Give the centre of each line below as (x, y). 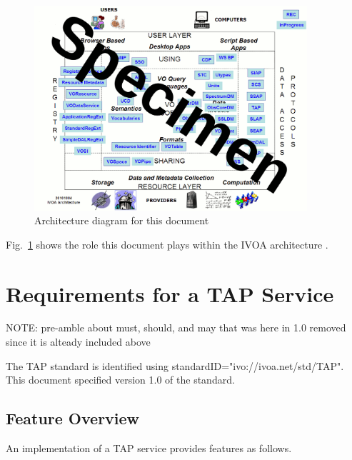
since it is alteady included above (78, 342)
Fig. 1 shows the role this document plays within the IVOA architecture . (167, 244)
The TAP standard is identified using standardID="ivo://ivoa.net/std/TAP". (175, 365)
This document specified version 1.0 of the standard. (120, 380)
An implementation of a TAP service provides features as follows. (149, 448)
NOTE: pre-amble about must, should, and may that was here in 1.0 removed (176, 327)
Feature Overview (73, 418)
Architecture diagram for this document (122, 220)
